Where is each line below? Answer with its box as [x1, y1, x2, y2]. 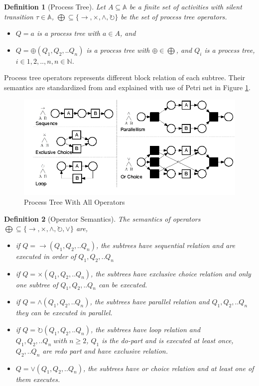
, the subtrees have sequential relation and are [96, 240, 235, 250]
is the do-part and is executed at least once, [102, 335, 234, 346]
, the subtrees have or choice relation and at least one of [83, 363, 254, 373]
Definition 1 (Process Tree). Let [4, 1, 106, 11]
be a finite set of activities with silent [129, 1, 242, 11]
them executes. [15, 374, 60, 384]
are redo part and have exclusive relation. [42, 345, 168, 356]
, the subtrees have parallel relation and [90, 296, 210, 307]
